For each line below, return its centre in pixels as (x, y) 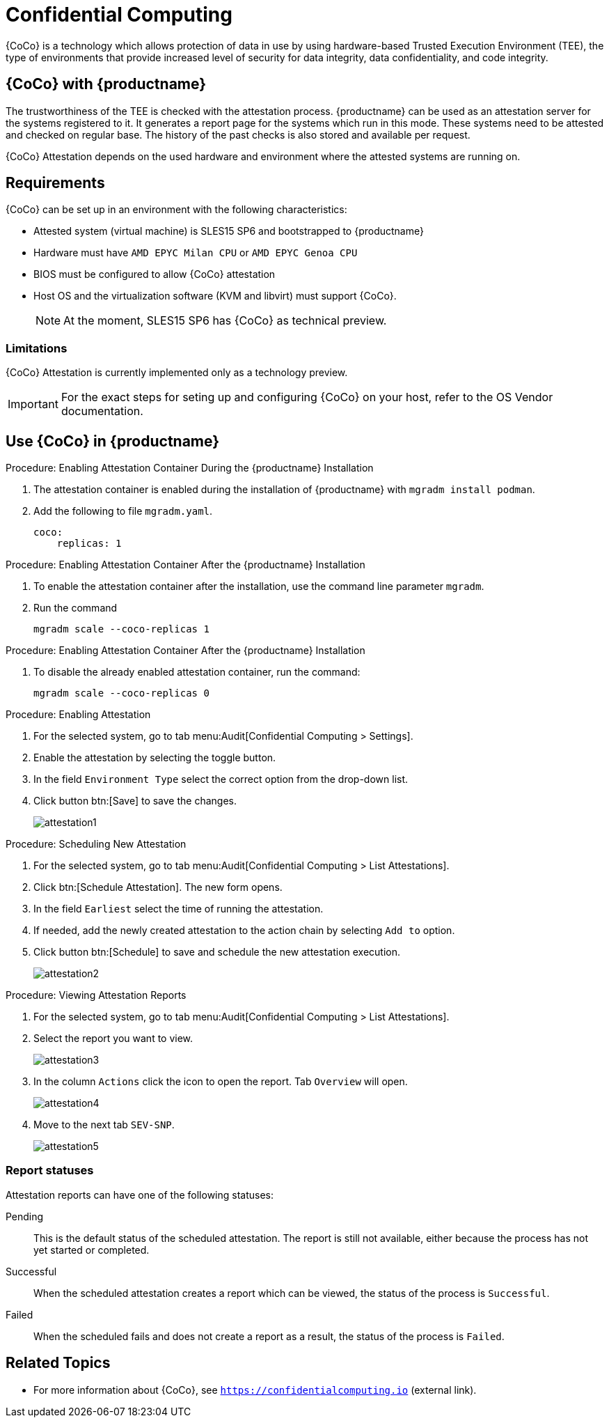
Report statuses (50, 1171)
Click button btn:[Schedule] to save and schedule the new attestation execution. (217, 952)
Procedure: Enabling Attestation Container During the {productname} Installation (190, 468)
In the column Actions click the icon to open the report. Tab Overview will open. (221, 1082)
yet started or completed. (92, 1250)
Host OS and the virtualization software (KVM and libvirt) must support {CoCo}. (215, 296)
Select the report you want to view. (113, 1039)
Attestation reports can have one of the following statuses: (140, 1195)
